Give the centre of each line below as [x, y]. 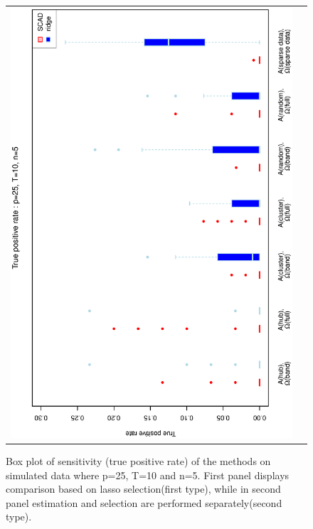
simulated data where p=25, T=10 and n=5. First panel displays [148, 475]
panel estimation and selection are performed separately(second [144, 502]
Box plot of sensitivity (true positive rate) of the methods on [138, 461]
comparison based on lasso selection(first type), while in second [143, 489]
